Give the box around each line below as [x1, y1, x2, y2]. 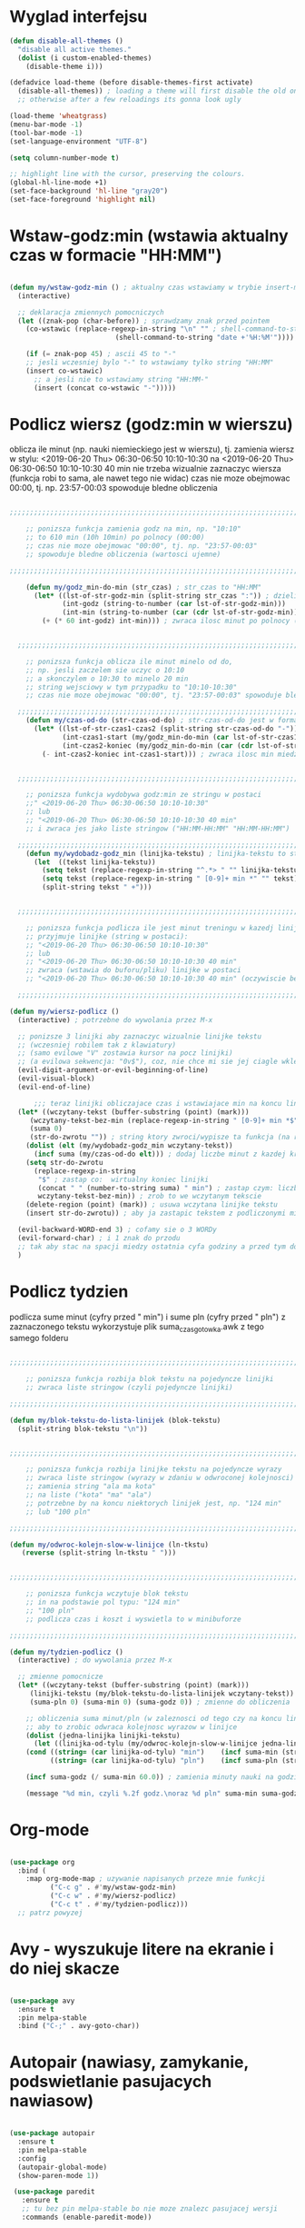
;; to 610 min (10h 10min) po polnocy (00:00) [25, 533, 205, 542]
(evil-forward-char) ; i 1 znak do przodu [17, 1233, 181, 1242]
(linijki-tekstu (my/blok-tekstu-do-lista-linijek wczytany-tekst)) [29, 1689, 295, 1698]
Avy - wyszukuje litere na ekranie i [9, 1939, 274, 1960]
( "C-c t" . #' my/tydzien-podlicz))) [49, 1900, 189, 1909]
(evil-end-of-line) [17, 1082, 92, 1091]
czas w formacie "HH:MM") [9, 245, 222, 265]
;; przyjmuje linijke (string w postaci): [25, 931, 189, 941]
